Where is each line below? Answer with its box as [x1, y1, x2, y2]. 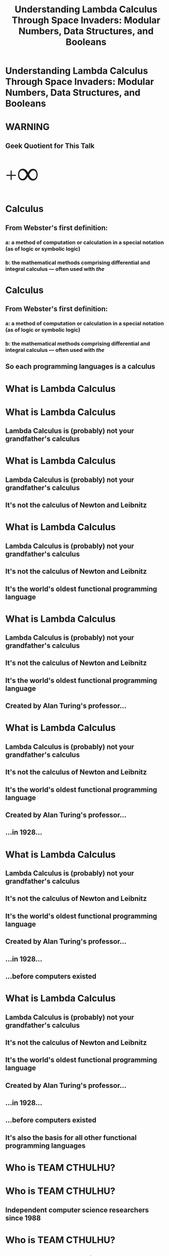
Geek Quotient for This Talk [5, 141, 95, 150]
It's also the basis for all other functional [5, 1133, 137, 1142]
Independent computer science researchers [5, 1205, 149, 1215]
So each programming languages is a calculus [5, 362, 156, 371]
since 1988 [5, 1213, 41, 1222]
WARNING [5, 121, 50, 133]
